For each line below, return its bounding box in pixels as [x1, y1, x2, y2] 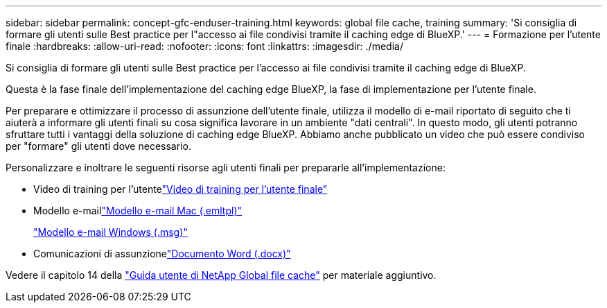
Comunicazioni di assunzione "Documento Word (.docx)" [33, 248, 291, 259]
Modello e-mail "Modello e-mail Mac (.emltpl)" [33, 205, 243, 216]
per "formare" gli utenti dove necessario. [6, 140, 191, 152]
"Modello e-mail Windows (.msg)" [33, 226, 188, 238]
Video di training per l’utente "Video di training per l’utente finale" [33, 183, 328, 195]
